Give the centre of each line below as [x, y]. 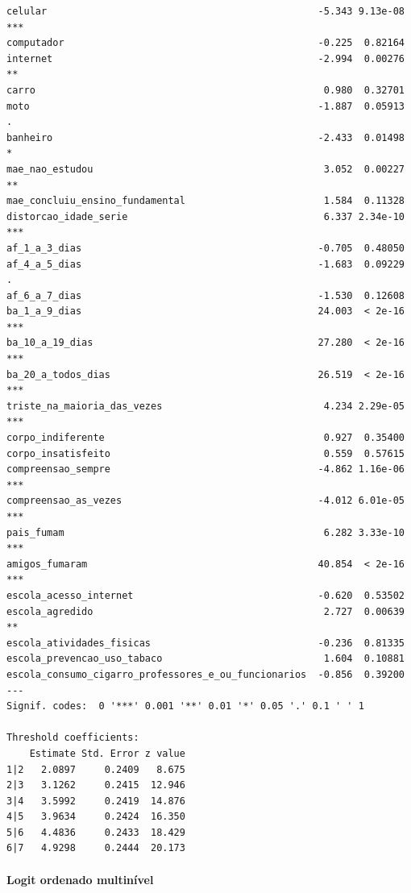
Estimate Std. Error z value [107, 753]
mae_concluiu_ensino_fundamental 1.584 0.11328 [205, 201]
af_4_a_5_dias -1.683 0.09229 [205, 264]
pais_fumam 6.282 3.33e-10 [205, 532]
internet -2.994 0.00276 [205, 58]
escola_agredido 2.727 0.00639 [205, 611]
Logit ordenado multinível [80, 879]
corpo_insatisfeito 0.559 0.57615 [205, 453]
